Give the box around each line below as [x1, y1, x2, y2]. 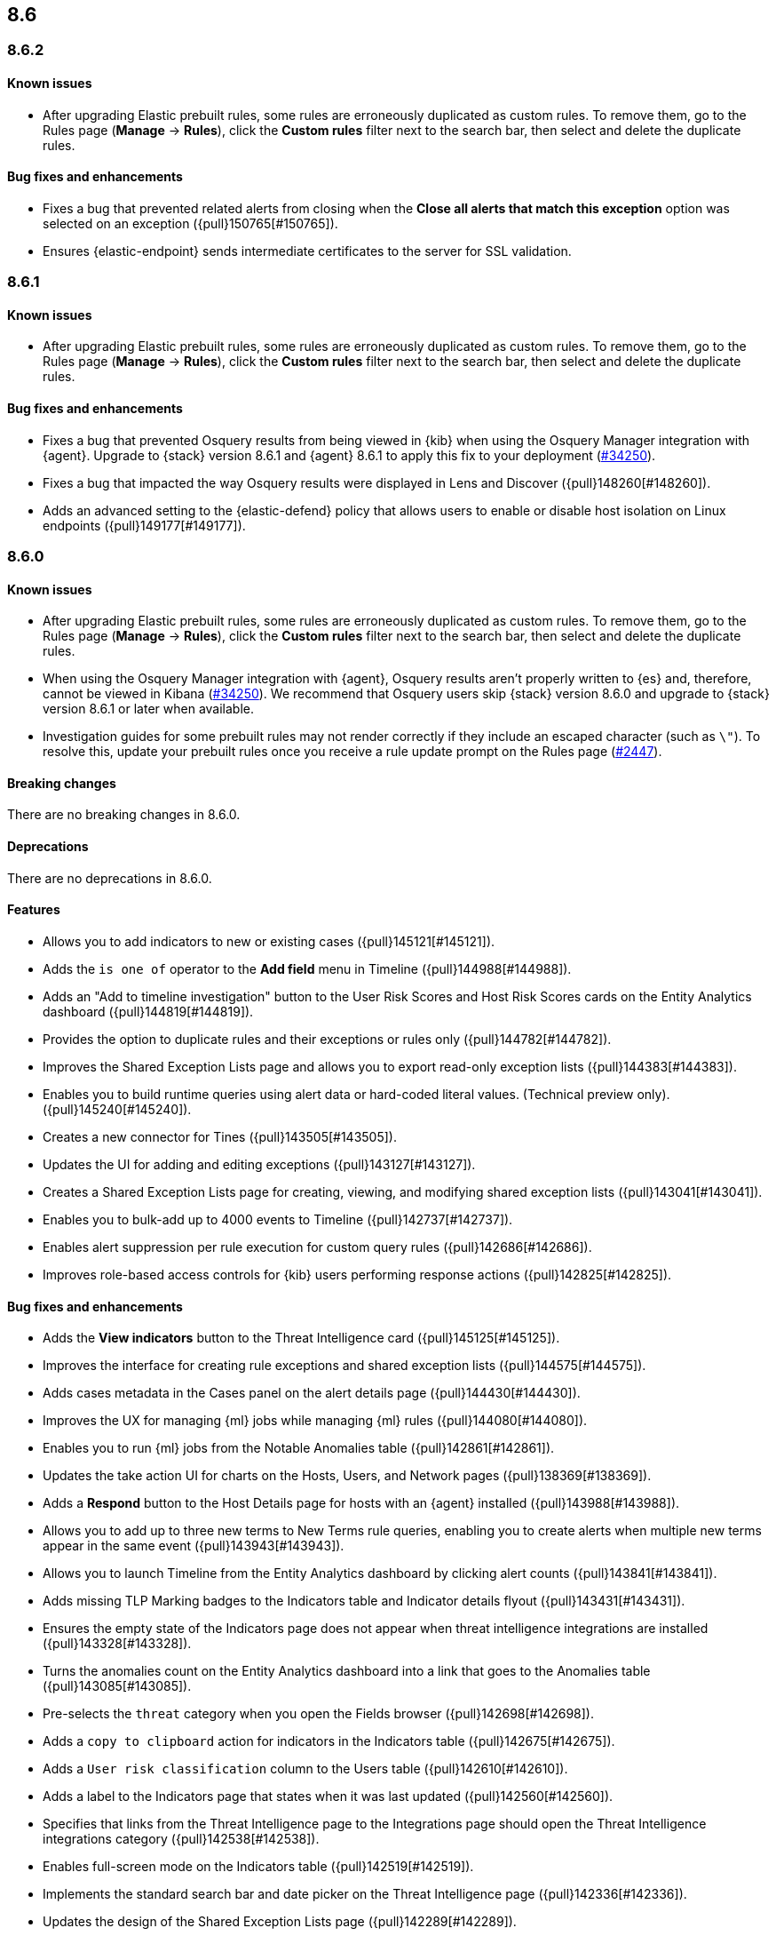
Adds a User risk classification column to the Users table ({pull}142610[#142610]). [43, 1761, 568, 1777]
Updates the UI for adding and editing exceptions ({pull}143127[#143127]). [43, 1156, 476, 1172]
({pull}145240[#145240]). [43, 1101, 192, 1117]
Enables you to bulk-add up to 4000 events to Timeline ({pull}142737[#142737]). [43, 1211, 513, 1227]
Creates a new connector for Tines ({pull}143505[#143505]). [43, 1128, 397, 1144]
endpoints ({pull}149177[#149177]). [43, 517, 246, 533]
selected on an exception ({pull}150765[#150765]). [43, 215, 338, 231]
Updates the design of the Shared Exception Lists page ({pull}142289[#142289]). [43, 1914, 517, 1930]
